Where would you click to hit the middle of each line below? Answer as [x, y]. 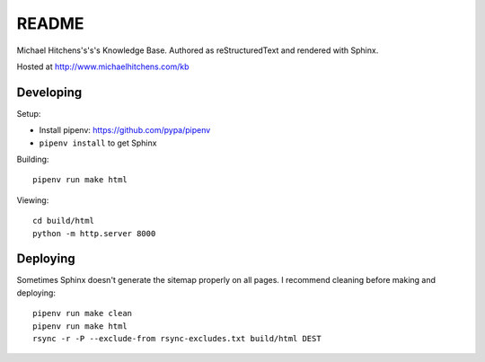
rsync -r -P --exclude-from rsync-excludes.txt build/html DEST [177, 339]
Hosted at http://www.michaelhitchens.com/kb [103, 66]
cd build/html [63, 221]
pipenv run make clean [83, 313]
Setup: [29, 113]
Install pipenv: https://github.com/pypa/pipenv [125, 130]
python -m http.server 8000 [94, 233]
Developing [49, 92]
